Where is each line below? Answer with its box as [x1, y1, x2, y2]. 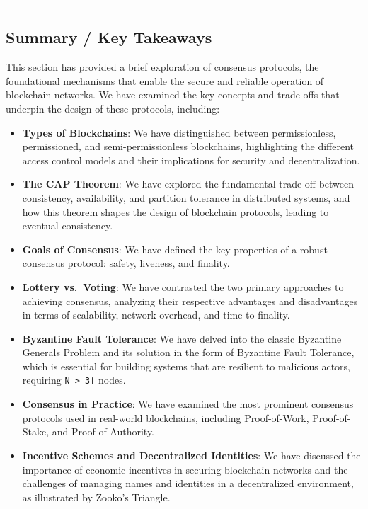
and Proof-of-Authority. [52, 424, 155, 439]
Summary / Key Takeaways [6, 26, 212, 48]
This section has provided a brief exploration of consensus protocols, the [6, 59, 319, 74]
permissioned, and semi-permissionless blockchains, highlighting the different [22, 139, 354, 154]
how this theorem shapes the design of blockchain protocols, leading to [22, 204, 329, 219]
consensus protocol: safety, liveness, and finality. [22, 256, 230, 270]
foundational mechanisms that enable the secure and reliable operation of [6, 73, 324, 88]
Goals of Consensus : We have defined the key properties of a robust [22, 241, 328, 256]
